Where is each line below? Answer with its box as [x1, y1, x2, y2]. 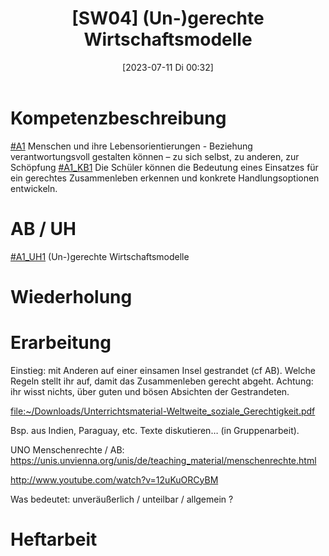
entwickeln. [10, 182, 58, 194]
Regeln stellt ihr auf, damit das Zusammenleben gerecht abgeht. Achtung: [10, 375, 314, 387]
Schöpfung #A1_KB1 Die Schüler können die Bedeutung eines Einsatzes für [10, 161, 319, 173]
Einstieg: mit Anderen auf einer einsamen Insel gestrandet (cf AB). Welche [10, 364, 316, 376]
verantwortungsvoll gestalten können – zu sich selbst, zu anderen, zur [10, 150, 300, 162]
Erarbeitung [10, 332, 112, 354]
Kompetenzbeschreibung [10, 107, 227, 129]
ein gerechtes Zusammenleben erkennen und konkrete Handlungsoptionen [10, 172, 320, 184]
